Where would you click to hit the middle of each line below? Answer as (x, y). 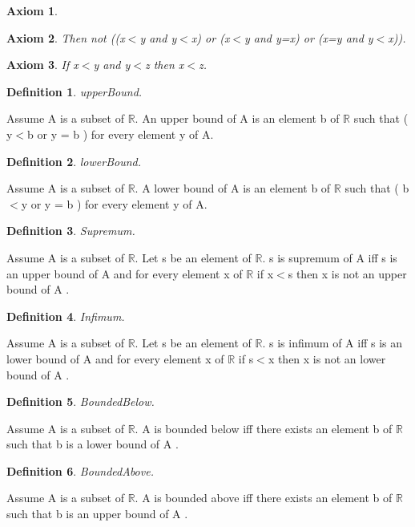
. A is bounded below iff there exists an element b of (264, 428)
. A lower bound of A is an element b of (233, 188)
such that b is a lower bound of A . (93, 444)
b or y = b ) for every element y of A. (121, 134)
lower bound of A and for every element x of (115, 358)
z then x (164, 65)
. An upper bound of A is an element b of (237, 118)
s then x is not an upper (347, 273)
